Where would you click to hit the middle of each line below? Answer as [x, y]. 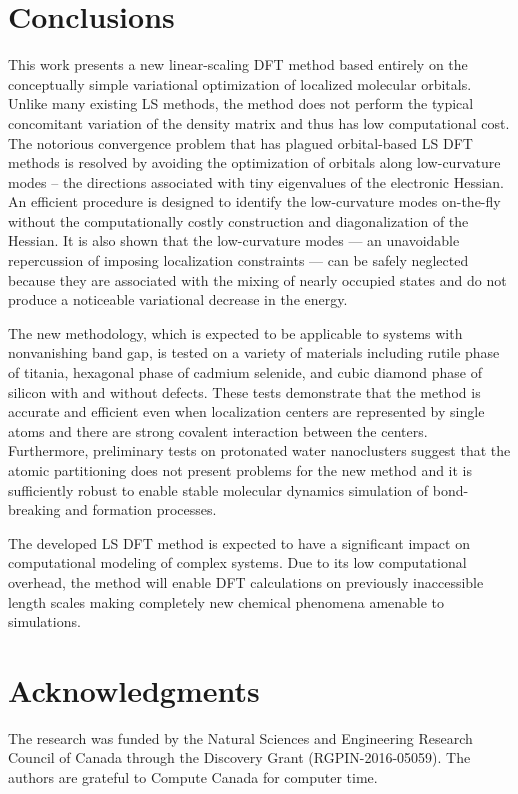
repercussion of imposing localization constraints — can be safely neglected [238, 260]
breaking [34, 509]
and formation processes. [141, 509]
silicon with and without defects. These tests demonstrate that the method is [244, 391]
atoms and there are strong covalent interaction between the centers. [218, 430]
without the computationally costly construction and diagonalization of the [238, 220]
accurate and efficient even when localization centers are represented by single [246, 411]
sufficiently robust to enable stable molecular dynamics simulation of [218, 489]
